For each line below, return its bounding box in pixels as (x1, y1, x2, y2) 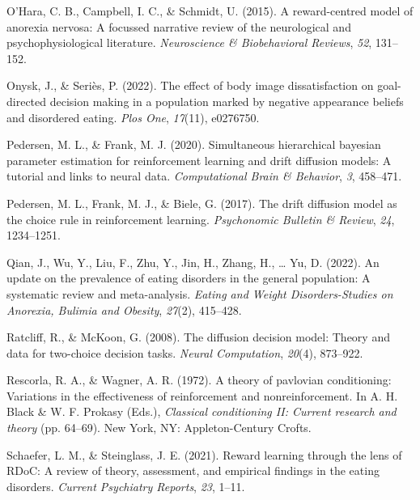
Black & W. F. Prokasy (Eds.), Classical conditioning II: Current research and (6, 403, 397, 420)
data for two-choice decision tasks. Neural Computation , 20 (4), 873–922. (6, 344, 363, 361)
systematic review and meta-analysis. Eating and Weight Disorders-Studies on (6, 285, 393, 302)
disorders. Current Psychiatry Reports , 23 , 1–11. (6, 477, 245, 494)
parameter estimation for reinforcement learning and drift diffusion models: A (6, 151, 392, 168)
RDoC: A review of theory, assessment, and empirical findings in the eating (6, 462, 380, 479)
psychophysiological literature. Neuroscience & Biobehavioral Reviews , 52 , (6, 34, 372, 51)
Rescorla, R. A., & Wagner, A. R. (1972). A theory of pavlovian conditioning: (6, 371, 392, 388)
